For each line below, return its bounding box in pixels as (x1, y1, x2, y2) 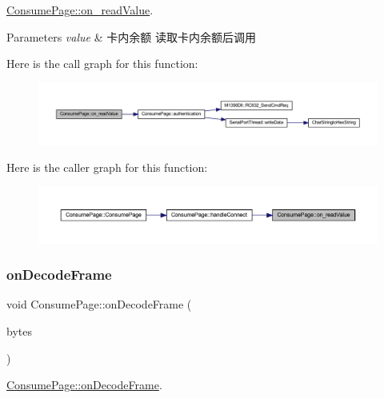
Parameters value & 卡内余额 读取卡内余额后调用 (6, 28, 256, 45)
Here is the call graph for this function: (6, 55, 198, 72)
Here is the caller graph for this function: (6, 159, 208, 176)
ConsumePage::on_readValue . (6, 2, 154, 18)
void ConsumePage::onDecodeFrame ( (6, 296, 192, 312)
